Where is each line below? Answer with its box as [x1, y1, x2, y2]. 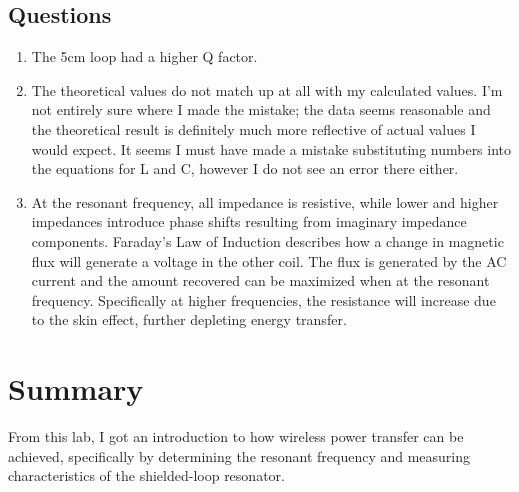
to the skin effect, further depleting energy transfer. [31, 309, 347, 330]
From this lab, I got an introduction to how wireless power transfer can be [8, 426, 464, 447]
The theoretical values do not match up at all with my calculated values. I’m [31, 79, 503, 100]
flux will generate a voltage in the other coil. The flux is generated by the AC [31, 250, 507, 271]
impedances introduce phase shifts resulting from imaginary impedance [31, 211, 467, 232]
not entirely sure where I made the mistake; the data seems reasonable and [31, 99, 491, 120]
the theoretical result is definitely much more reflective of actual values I [31, 118, 476, 139]
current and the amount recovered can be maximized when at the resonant [31, 270, 490, 291]
